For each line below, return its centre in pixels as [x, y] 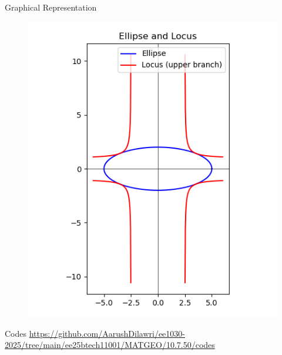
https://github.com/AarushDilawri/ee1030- [107, 333]
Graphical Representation [51, 7]
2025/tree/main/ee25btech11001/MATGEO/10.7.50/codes [110, 345]
